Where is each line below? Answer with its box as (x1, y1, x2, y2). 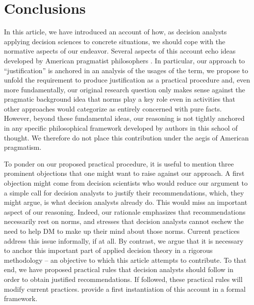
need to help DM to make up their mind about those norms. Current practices (4, 226, 240, 236)
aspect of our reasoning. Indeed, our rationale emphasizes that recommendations (4, 206, 246, 217)
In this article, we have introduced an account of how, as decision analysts (4, 27, 227, 37)
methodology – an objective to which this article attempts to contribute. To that (4, 254, 247, 265)
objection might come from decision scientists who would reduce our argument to (4, 178, 248, 188)
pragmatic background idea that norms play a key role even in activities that (4, 94, 235, 104)
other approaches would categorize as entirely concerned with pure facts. (4, 103, 222, 113)
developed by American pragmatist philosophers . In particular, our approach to (4, 55, 245, 65)
